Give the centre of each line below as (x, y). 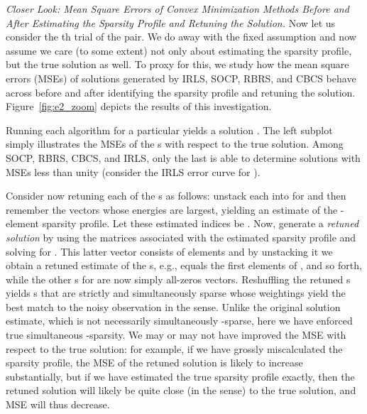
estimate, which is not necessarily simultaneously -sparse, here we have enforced (179, 321)
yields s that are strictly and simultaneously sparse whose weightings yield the (176, 293)
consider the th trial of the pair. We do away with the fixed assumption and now (181, 37)
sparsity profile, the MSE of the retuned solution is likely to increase (154, 363)
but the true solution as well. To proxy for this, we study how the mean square (177, 64)
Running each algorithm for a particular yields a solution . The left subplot (169, 130)
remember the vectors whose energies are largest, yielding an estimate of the (172, 209)
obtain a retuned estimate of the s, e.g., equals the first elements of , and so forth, (184, 265)
